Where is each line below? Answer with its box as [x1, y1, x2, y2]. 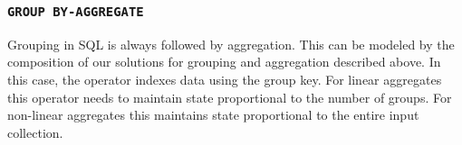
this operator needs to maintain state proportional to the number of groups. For [7, 87, 452, 106]
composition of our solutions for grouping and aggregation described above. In [7, 52, 441, 71]
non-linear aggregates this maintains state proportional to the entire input [7, 105, 419, 124]
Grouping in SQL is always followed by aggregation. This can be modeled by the [7, 34, 455, 53]
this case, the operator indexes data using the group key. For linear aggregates [7, 69, 442, 88]
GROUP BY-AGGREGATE [7, 4, 144, 19]
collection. [7, 122, 63, 141]
